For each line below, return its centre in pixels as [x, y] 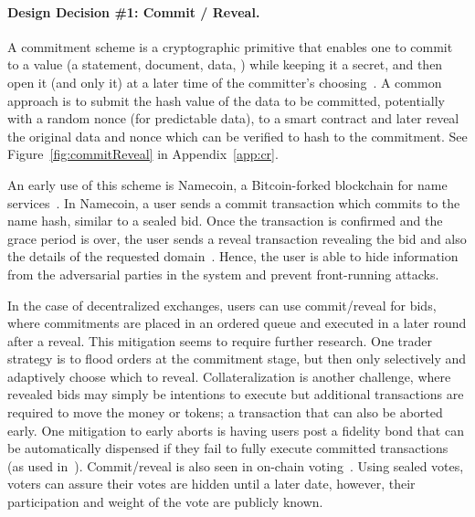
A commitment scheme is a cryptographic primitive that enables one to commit [230, 46]
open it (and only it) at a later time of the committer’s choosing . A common [225, 82]
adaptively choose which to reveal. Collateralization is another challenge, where [229, 376]
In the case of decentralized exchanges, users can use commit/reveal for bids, [222, 305]
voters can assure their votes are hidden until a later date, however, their [211, 484]
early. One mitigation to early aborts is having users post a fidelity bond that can [236, 430]
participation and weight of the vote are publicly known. [165, 502]
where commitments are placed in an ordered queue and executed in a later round [237, 323]
